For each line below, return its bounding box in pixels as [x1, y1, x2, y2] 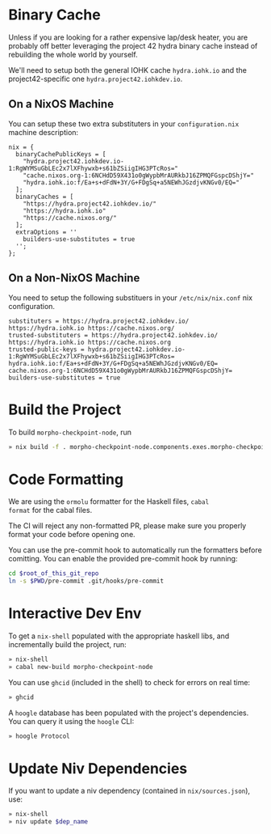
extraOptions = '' [15, 228, 78, 236]
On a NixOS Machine [8, 97, 115, 111]
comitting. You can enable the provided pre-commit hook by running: [8, 554, 238, 564]
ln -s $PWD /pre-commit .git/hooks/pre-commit [8, 577, 164, 586]
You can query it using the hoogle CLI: [8, 716, 135, 726]
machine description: [8, 127, 79, 137]
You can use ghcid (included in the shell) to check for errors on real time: [8, 677, 251, 687]
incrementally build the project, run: [8, 640, 127, 649]
